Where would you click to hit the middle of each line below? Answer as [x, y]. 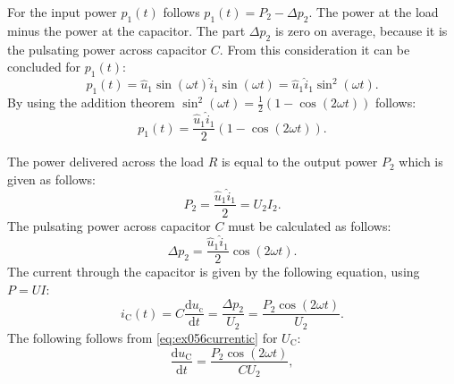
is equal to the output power [299, 162]
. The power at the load [374, 12]
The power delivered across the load [105, 162]
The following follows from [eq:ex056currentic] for [143, 337]
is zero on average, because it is [361, 30]
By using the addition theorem [91, 102]
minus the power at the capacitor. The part [126, 30]
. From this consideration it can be [315, 49]
